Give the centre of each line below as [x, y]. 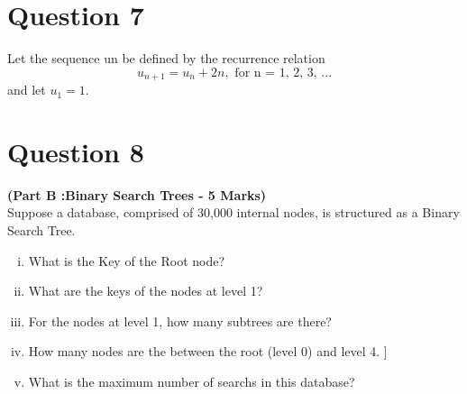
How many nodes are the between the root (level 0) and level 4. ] [208, 351]
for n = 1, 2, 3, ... [284, 73]
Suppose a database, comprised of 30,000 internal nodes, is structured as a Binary [233, 212]
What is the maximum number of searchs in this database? [192, 382]
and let [27, 90]
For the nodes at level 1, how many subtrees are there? [180, 321]
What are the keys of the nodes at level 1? [146, 291]
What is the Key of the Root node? [127, 260]
